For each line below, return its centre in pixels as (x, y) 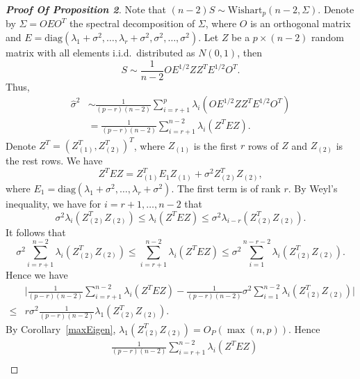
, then (249, 53)
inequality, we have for (54, 203)
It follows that (36, 232)
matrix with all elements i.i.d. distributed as (100, 53)
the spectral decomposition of (132, 23)
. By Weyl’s (313, 188)
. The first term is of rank (226, 188)
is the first (215, 145)
